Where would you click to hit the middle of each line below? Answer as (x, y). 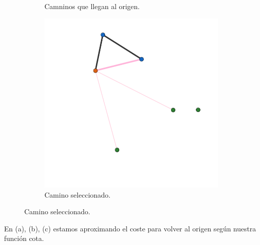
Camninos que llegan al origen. (92, 6)
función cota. (24, 238)
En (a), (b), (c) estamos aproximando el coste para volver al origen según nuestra (130, 228)
